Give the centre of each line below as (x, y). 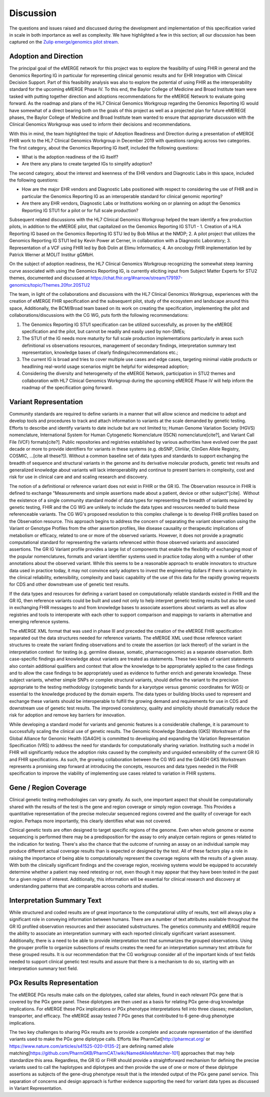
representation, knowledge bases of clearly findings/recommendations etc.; (100, 352)
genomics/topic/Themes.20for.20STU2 (49, 285)
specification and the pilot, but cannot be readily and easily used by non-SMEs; (103, 331)
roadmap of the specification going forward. (67, 388)
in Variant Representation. (36, 1088)
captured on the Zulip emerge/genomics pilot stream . (64, 42)
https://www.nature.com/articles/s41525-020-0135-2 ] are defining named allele (91, 1046)
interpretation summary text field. (44, 969)
